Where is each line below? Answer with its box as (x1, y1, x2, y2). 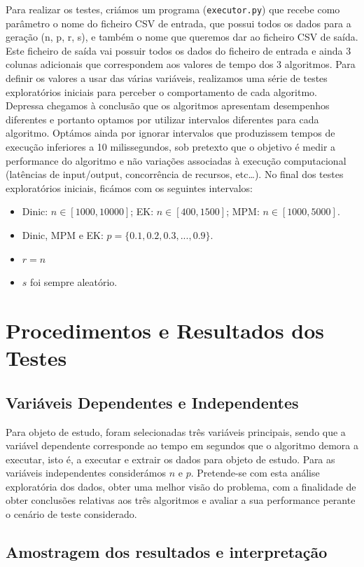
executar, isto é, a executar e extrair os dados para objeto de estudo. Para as (6, 451, 335, 466)
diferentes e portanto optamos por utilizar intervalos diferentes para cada (6, 111, 319, 126)
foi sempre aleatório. (30, 275, 118, 289)
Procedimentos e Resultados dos (6, 315, 325, 344)
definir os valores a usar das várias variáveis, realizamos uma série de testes (6, 71, 328, 86)
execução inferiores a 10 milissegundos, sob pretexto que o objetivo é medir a (6, 139, 336, 153)
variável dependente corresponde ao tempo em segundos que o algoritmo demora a (6, 438, 358, 453)
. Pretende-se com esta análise (190, 465, 320, 480)
